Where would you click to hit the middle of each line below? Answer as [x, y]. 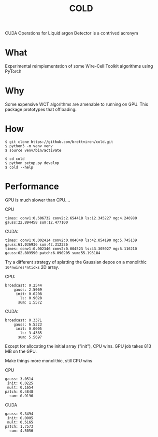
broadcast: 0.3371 [23, 320]
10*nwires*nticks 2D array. [32, 267]
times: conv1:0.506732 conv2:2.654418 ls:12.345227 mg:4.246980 [71, 218]
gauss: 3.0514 [19, 379]
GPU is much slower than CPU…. [37, 200]
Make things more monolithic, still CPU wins [49, 360]
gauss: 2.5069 [28, 289]
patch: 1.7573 [19, 426]
